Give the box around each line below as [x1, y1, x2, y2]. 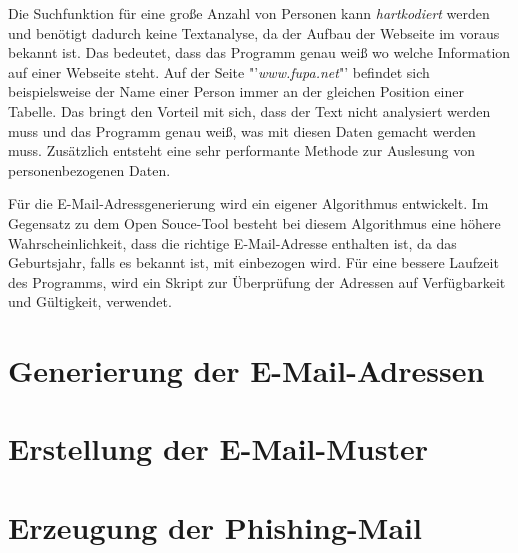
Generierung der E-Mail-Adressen [8, 350, 485, 391]
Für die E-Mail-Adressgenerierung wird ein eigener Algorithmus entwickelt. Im [8, 193, 489, 214]
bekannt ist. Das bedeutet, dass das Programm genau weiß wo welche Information [8, 42, 511, 63]
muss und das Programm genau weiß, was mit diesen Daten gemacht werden [8, 120, 476, 141]
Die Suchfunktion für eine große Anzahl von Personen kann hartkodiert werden [8, 3, 490, 23]
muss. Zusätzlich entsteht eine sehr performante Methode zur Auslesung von [8, 140, 475, 161]
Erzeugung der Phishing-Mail [8, 506, 422, 547]
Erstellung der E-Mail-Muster [8, 428, 428, 469]
